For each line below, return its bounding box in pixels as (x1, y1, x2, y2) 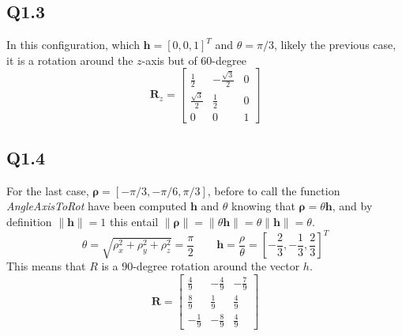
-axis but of (141, 51, 197, 68)
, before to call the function (207, 182, 340, 198)
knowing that (231, 198, 295, 214)
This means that (6, 258, 86, 274)
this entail (110, 213, 159, 229)
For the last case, (6, 182, 89, 198)
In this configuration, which (6, 36, 140, 53)
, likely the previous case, (273, 36, 396, 53)
